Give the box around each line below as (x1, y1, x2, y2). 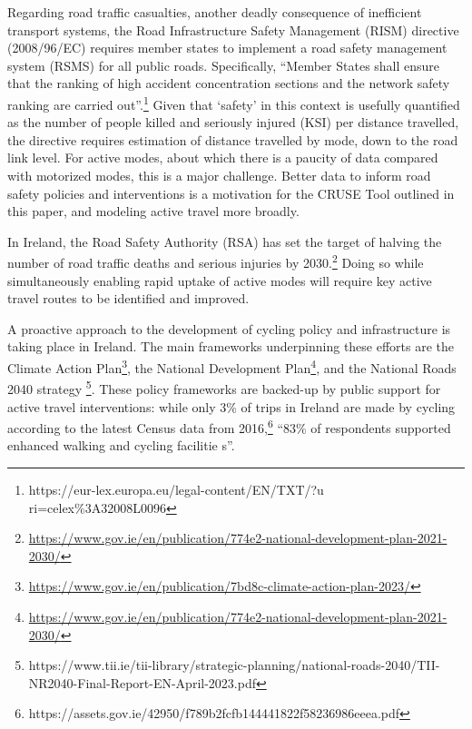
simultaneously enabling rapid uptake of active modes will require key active (7, 271, 432, 290)
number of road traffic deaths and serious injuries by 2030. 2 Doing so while (7, 251, 424, 272)
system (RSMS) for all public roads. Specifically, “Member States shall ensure (7, 55, 440, 74)
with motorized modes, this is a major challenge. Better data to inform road (7, 166, 431, 184)
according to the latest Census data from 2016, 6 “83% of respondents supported (7, 416, 451, 437)
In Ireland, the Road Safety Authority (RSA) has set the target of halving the (7, 232, 442, 251)
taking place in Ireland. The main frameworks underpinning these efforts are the (7, 337, 455, 356)
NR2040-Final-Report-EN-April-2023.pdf (28, 673, 256, 692)
